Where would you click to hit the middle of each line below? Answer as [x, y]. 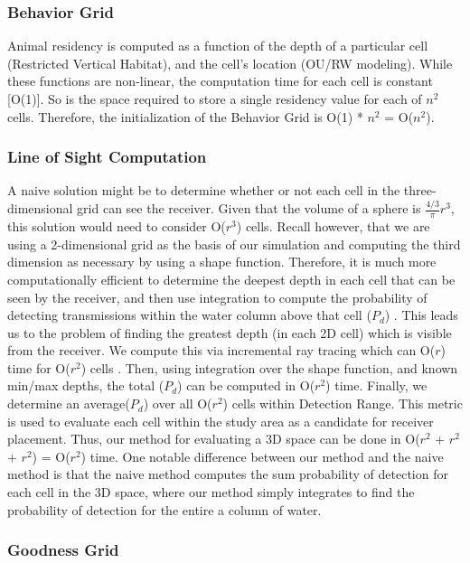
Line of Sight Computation [107, 157]
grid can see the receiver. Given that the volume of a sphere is [249, 208]
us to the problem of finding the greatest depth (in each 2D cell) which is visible [230, 332]
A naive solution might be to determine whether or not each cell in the [204, 190]
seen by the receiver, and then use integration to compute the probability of [217, 297]
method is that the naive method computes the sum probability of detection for [228, 474]
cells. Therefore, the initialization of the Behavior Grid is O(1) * [185, 116]
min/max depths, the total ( [86, 385]
